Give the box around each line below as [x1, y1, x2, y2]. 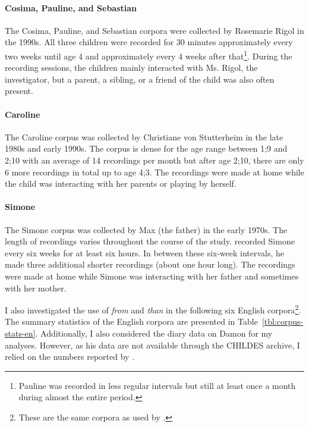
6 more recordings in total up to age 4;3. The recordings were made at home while [5, 165, 304, 178]
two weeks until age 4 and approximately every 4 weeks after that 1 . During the [5, 48, 292, 62]
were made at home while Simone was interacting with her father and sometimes [5, 269, 299, 282]
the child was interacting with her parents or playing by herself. [5, 177, 237, 190]
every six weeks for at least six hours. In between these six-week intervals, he [5, 246, 285, 259]
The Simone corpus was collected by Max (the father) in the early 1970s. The [5, 223, 288, 236]
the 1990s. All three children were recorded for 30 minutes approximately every [5, 36, 293, 48]
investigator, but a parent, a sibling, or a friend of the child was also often [5, 73, 275, 85]
